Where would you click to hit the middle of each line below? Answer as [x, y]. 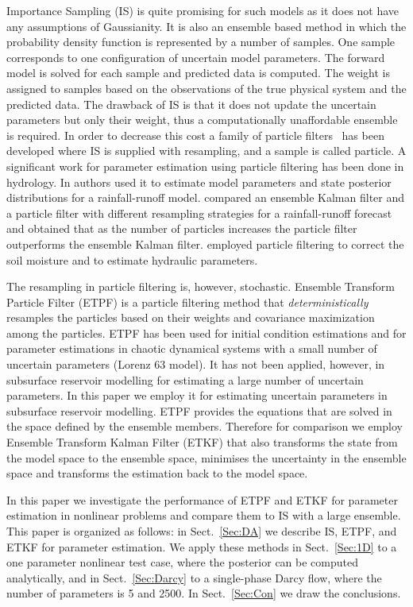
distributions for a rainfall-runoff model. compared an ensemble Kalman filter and [206, 197]
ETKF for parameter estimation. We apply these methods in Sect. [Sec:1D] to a [202, 546]
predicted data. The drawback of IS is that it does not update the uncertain [191, 104]
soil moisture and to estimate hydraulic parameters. [132, 259]
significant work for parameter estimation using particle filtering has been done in [205, 166]
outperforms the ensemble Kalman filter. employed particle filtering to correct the [205, 244]
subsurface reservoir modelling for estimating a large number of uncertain [185, 379]
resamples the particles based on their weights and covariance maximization [191, 317]
